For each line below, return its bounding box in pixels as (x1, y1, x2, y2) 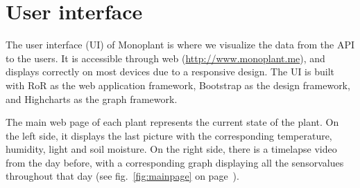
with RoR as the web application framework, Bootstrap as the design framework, (6, 77, 350, 92)
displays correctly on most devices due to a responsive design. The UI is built (6, 64, 334, 79)
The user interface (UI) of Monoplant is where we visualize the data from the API (6, 37, 354, 52)
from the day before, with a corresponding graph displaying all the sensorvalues (6, 155, 344, 169)
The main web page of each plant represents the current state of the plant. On (6, 115, 339, 129)
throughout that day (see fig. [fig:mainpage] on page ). (6, 169, 239, 183)
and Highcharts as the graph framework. (6, 91, 178, 106)
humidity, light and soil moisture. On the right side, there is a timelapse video (6, 142, 337, 156)
